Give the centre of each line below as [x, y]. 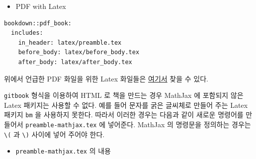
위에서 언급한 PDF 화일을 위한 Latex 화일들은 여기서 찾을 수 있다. [106, 78]
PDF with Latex [41, 6]
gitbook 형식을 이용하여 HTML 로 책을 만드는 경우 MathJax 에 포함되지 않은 [124, 95]
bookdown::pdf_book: [38, 23]
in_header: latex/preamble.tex [70, 42]
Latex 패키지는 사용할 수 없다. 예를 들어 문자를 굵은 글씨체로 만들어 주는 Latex [126, 105]
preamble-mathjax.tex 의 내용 [63, 151]
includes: [27, 33]
